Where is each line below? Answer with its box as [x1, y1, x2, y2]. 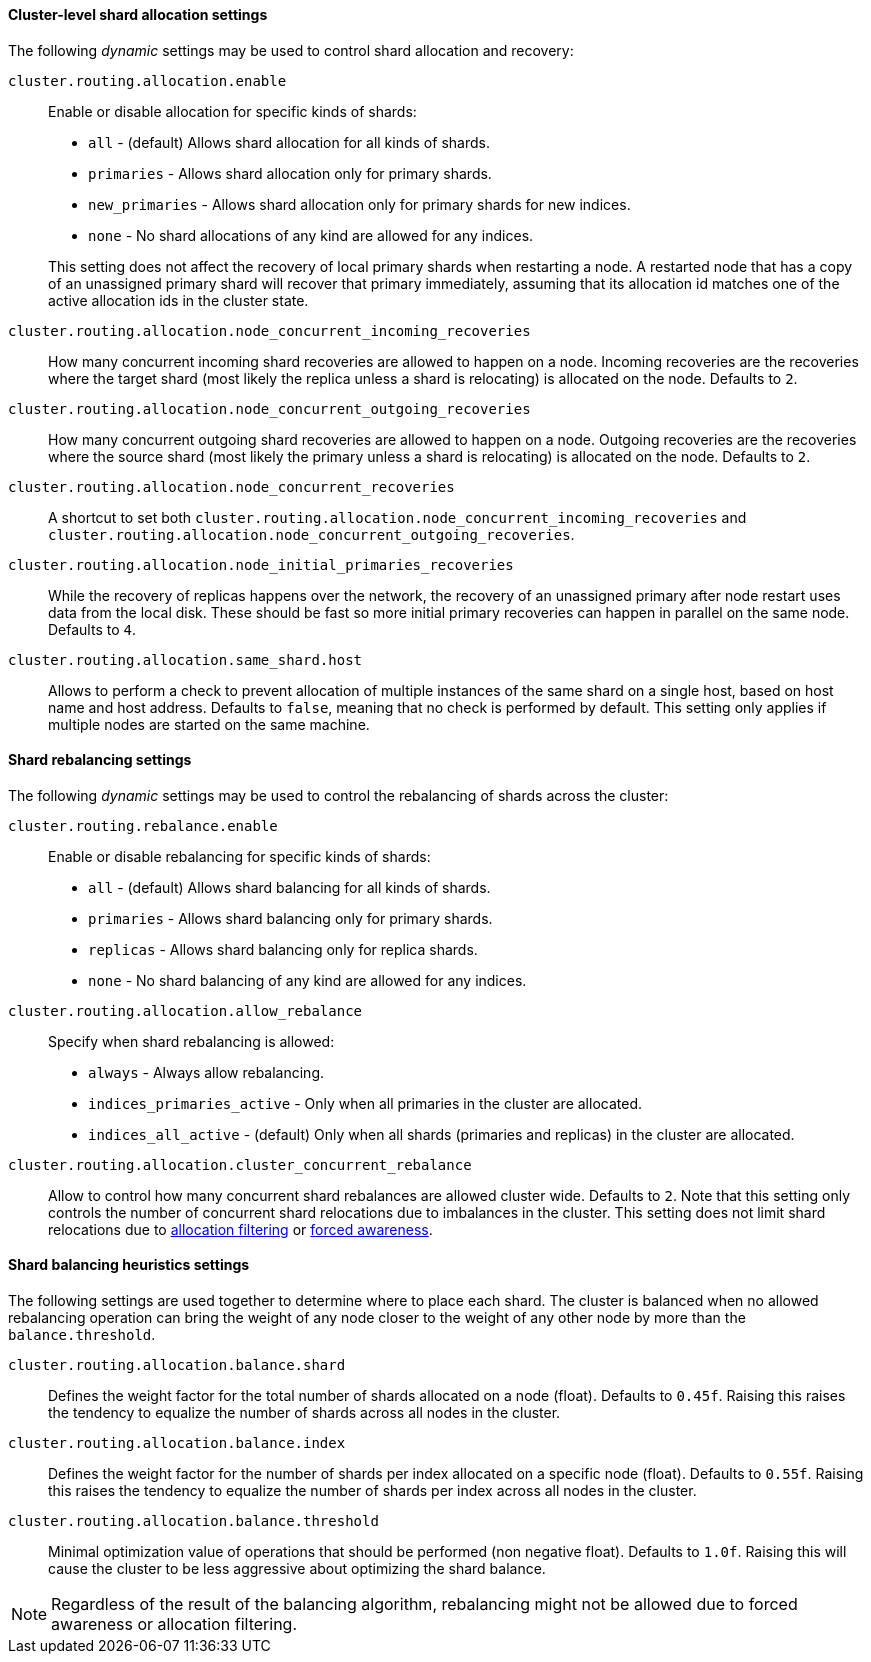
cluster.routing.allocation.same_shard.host [8, 651, 363, 668]
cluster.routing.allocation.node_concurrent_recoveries [8, 478, 455, 495]
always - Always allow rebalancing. [88, 1063, 325, 1081]
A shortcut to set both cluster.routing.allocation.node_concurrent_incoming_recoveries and [48, 508, 747, 526]
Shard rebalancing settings [8, 751, 192, 769]
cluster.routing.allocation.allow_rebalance [8, 1002, 363, 1019]
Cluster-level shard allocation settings [8, 6, 268, 23]
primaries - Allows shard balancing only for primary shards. [88, 909, 493, 927]
